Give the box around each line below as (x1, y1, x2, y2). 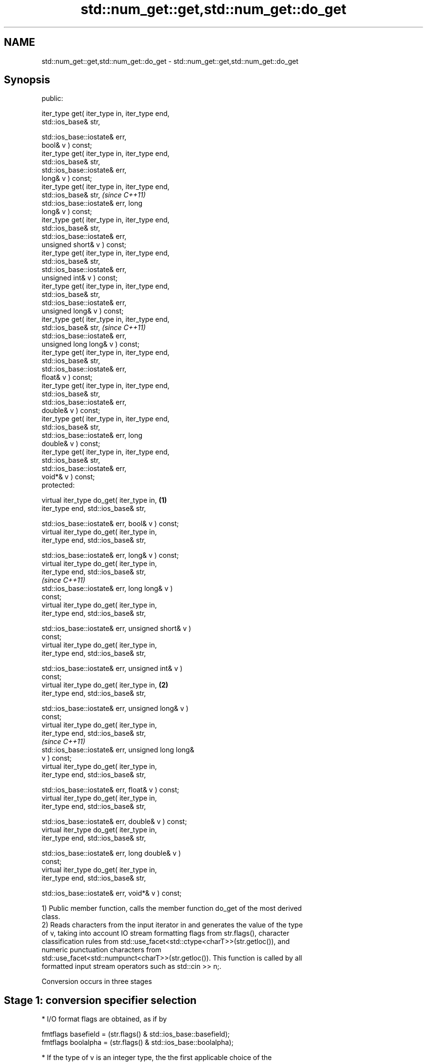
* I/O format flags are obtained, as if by (41, 1015, 167, 1023)
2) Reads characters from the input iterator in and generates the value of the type (41, 921, 303, 929)
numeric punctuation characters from (41, 945, 161, 954)
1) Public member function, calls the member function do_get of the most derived (41, 904, 302, 913)
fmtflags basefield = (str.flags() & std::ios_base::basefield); (41, 1030, 230, 1039)
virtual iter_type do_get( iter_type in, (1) (41, 496, 167, 505)
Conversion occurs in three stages (41, 977, 152, 986)
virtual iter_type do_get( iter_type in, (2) (41, 681, 169, 689)
